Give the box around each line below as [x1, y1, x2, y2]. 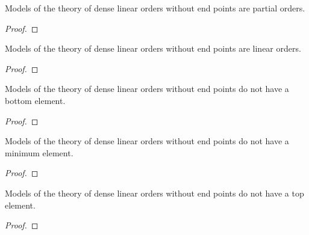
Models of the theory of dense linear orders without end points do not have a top [5, 186, 304, 199]
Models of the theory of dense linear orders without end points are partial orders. [5, 2, 305, 14]
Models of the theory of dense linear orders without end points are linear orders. [5, 42, 301, 55]
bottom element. [5, 94, 66, 106]
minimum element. [5, 146, 73, 159]
